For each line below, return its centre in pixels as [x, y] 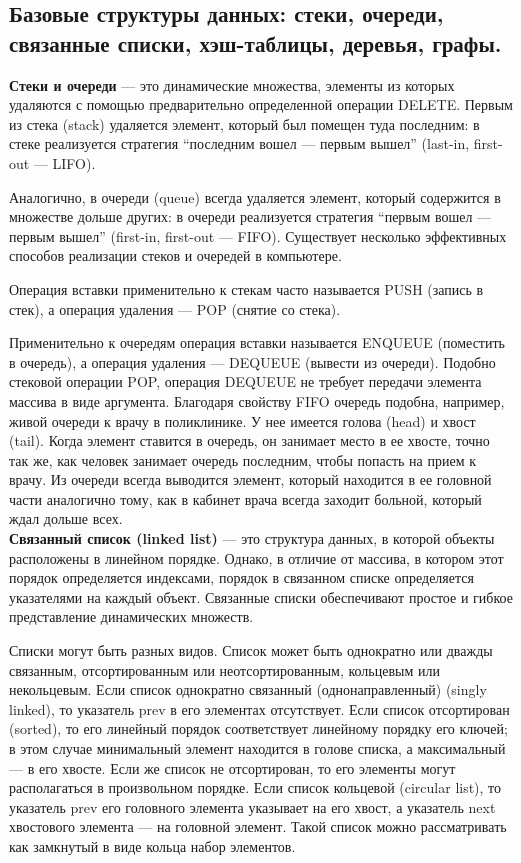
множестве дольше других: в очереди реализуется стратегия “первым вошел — [250, 216]
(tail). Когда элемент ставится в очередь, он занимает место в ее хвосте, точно [249, 440]
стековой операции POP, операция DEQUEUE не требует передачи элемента [245, 381]
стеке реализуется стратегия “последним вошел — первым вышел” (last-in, [239, 143]
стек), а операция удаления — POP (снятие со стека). [175, 308]
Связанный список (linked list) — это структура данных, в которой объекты [252, 538]
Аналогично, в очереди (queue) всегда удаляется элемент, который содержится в [255, 196]
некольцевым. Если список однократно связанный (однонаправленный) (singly [248, 689]
